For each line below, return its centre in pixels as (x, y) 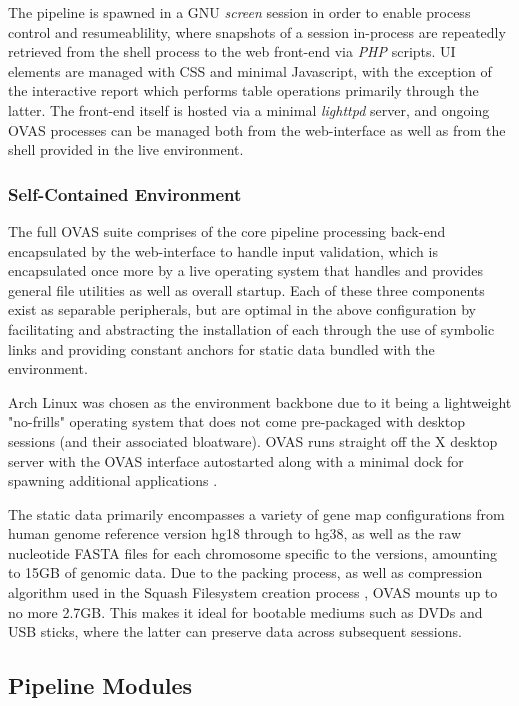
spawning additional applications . (113, 480)
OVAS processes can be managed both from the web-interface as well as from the (257, 129)
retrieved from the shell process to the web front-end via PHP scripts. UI (232, 51)
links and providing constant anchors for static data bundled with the (221, 348)
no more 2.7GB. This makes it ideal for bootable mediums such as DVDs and (245, 611)
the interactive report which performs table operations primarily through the (243, 90)
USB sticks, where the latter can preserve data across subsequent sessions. (235, 631)
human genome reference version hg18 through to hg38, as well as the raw (235, 533)
